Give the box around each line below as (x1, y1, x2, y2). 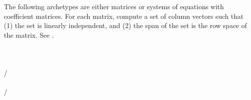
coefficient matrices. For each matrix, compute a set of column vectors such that (4, 11, 244, 21)
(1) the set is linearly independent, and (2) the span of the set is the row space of (4, 20, 247, 30)
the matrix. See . (4, 29, 54, 40)
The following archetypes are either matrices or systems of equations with (4, 1, 224, 11)
